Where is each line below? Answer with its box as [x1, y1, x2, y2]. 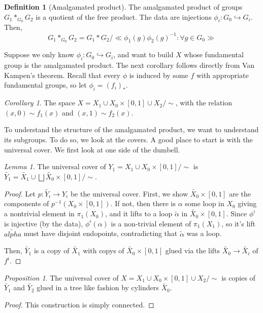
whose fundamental [184, 49, 244, 60]
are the [229, 188, 251, 199]
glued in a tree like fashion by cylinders [37, 282, 159, 293]
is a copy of [34, 245, 70, 256]
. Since [226, 208, 247, 219]
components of [4, 198, 49, 209]
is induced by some [129, 69, 188, 80]
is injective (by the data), [4, 218, 83, 228]
